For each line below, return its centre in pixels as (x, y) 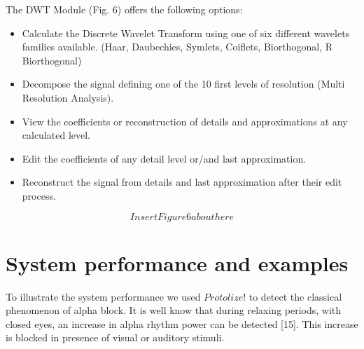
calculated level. (56, 135)
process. (39, 195)
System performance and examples (177, 262)
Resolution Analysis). (68, 97)
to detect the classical (295, 296)
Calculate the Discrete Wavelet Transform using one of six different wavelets (186, 33)
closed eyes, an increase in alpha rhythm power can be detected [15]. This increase (182, 323)
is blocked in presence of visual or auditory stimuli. (115, 337)
